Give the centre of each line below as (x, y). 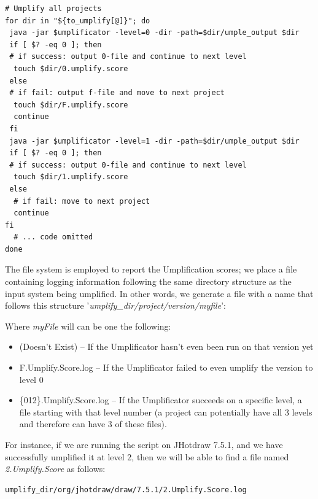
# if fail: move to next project (82, 201)
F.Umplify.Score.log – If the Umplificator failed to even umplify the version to (166, 367)
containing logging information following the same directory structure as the (148, 281)
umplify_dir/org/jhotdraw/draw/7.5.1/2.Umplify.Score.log (126, 489)
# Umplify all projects (53, 9)
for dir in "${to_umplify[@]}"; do (78, 21)
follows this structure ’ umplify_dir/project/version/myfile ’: (115, 305)
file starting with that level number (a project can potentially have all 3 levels (166, 412)
